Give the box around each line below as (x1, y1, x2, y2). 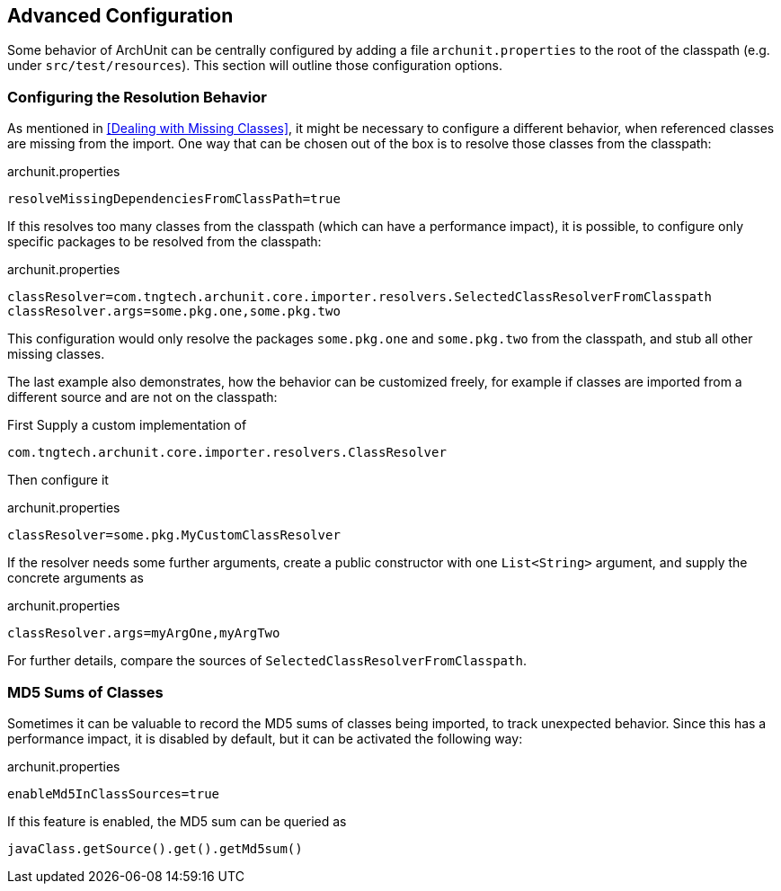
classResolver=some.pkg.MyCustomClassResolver (7, 528, 341, 543)
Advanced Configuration (7, 4, 234, 27)
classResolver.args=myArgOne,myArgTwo (7, 626, 280, 641)
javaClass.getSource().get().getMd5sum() (7, 841, 303, 856)
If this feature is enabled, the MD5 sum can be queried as (7, 813, 347, 829)
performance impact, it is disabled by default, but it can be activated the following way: (7, 730, 523, 746)
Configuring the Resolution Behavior (7, 87, 267, 106)
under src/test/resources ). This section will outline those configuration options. (7, 58, 502, 74)
